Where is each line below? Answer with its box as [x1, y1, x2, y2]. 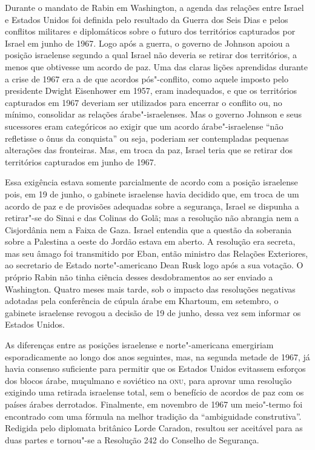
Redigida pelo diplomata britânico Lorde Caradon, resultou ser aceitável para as [5, 422, 303, 434]
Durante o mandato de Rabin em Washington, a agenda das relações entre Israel [5, 1, 304, 13]
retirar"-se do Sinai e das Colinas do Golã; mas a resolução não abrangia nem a [5, 211, 299, 224]
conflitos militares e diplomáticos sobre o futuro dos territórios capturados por [5, 25, 296, 38]
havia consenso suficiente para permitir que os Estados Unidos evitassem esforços [5, 362, 306, 375]
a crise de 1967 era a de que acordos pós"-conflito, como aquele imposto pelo [5, 72, 288, 85]
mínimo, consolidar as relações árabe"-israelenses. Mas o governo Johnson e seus [5, 108, 302, 121]
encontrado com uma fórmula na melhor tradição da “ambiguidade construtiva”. [5, 409, 302, 422]
